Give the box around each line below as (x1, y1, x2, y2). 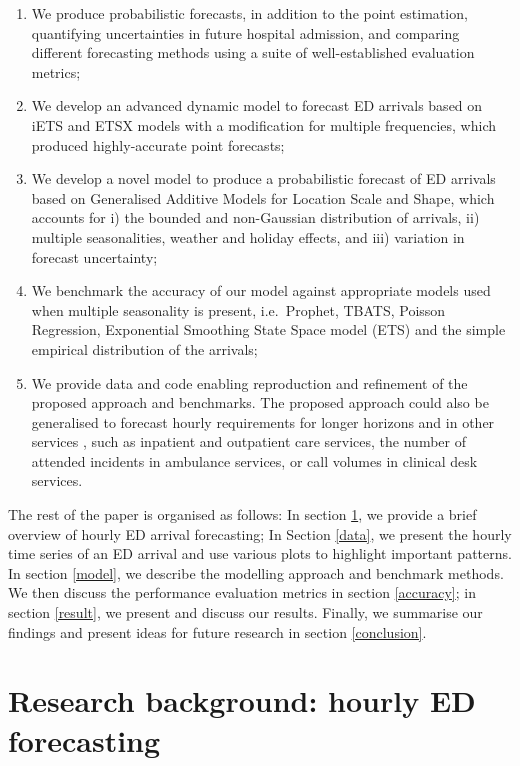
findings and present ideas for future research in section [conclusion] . (8, 621, 427, 642)
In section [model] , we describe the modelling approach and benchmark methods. (8, 562, 504, 583)
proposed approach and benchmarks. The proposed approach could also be (31, 392, 489, 413)
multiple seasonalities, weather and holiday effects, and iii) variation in (31, 226, 465, 247)
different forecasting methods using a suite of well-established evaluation (31, 42, 475, 63)
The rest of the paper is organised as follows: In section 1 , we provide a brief (8, 504, 477, 525)
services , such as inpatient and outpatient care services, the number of (31, 431, 467, 452)
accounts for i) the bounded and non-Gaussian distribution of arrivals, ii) (31, 207, 480, 228)
